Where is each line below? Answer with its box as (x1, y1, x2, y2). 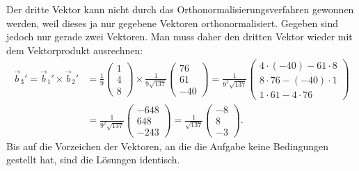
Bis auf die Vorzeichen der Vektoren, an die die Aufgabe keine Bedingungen (6, 138, 328, 153)
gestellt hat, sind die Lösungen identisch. (6, 152, 180, 167)
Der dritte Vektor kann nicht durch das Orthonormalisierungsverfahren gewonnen (6, 2, 354, 16)
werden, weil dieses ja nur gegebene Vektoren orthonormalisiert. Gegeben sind (6, 15, 339, 30)
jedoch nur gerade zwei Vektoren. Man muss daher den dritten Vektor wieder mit (6, 29, 353, 44)
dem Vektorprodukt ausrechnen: (6, 42, 143, 57)
